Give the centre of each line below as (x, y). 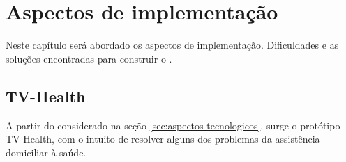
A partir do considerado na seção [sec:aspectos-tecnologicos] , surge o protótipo (173, 125)
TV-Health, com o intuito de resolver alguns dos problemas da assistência (163, 139)
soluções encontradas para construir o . (89, 58)
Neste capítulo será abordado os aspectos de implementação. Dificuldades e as (172, 45)
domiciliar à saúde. (46, 152)
